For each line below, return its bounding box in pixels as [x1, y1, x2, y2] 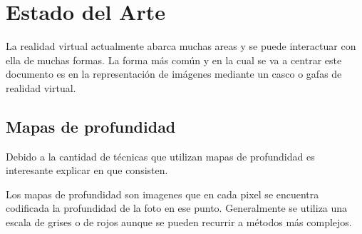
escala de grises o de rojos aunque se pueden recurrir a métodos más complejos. [6, 215, 352, 230]
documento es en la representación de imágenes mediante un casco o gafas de [6, 66, 342, 81]
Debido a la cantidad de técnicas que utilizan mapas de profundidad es [6, 148, 315, 163]
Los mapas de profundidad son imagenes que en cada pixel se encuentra [6, 186, 319, 201]
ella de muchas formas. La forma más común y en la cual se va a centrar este [6, 52, 342, 67]
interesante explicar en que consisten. [6, 163, 168, 178]
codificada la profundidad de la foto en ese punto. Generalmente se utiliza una [6, 200, 348, 215]
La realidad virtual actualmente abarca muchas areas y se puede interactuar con [6, 39, 356, 54]
